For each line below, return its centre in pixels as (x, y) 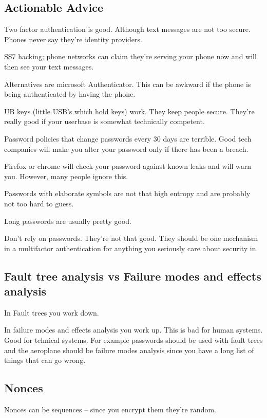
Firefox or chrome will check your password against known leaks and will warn (128, 166)
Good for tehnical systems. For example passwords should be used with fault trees (133, 340)
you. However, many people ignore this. (66, 176)
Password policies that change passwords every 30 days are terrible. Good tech (128, 138)
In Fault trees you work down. (52, 312)
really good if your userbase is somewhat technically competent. (104, 121)
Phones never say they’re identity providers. (73, 39)
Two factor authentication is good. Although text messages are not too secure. (127, 29)
